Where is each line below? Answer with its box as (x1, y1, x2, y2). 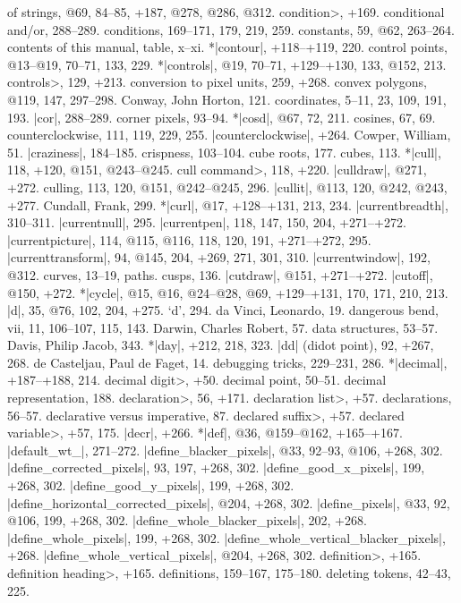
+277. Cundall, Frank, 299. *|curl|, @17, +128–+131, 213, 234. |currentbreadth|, (7, 195, 448, 214)
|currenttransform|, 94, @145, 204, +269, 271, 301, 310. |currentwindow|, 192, (7, 248, 431, 267)
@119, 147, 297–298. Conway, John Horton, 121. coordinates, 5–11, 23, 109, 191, (7, 89, 447, 108)
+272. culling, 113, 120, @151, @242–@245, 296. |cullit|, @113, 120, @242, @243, (7, 177, 448, 196)
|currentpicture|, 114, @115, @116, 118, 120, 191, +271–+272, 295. (7, 230, 371, 249)
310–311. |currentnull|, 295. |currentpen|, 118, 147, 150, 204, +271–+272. (7, 213, 406, 232)
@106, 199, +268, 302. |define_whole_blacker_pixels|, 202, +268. (7, 511, 367, 530)
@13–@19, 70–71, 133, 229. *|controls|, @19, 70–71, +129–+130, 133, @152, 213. (7, 55, 447, 73)
